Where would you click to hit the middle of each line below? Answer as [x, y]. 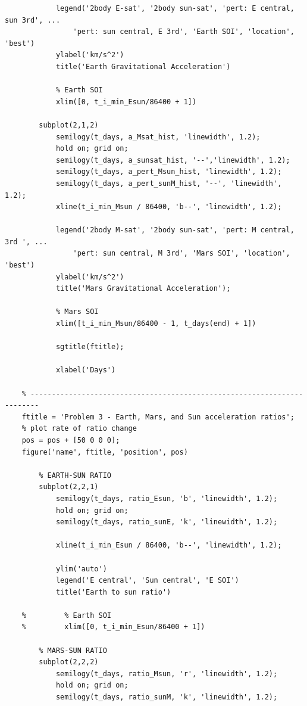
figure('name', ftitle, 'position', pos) [105, 452]
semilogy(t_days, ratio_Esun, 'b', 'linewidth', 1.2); [167, 498]
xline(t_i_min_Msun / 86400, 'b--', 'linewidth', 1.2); [169, 207]
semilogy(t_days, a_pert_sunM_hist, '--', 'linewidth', [169, 183]
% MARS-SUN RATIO [73, 650]
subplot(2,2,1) [69, 487]
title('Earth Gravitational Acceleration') [143, 66]
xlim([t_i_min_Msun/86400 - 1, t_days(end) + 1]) [156, 324]
